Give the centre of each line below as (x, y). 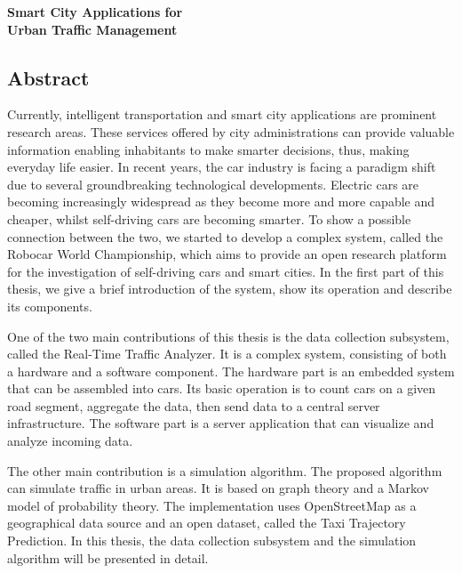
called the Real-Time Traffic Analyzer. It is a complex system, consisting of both (227, 354)
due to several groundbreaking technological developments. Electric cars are (213, 184)
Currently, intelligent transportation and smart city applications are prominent (222, 114)
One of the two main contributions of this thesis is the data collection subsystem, (228, 336)
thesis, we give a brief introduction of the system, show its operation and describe (230, 289)
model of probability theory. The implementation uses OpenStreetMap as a (212, 505)
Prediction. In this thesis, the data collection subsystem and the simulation (212, 541)
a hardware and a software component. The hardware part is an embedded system (231, 371)
